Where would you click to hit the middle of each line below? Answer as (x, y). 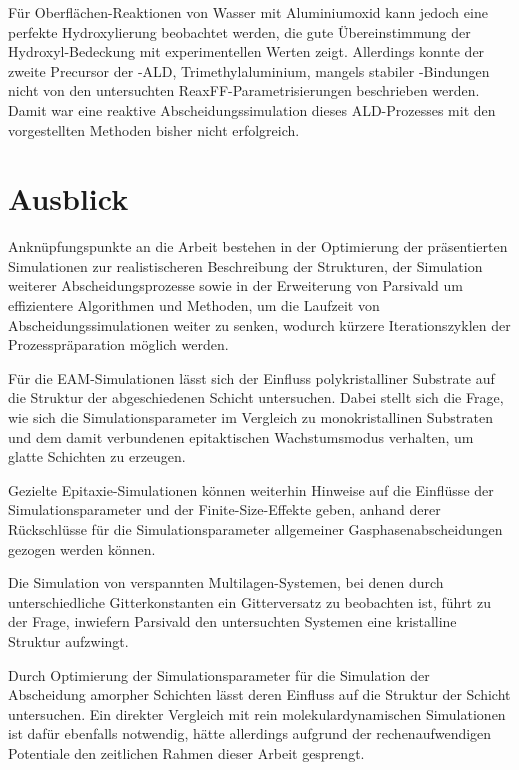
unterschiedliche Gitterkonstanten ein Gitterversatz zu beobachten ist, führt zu (249, 601)
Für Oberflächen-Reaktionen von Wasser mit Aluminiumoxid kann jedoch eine (248, 12)
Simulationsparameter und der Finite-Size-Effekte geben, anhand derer (224, 509)
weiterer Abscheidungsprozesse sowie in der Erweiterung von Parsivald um (235, 285)
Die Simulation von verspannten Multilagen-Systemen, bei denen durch (226, 582)
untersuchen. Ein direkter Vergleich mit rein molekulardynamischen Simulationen (257, 713)
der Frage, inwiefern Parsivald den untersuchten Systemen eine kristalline (232, 621)
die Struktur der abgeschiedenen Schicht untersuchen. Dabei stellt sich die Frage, (256, 397)
